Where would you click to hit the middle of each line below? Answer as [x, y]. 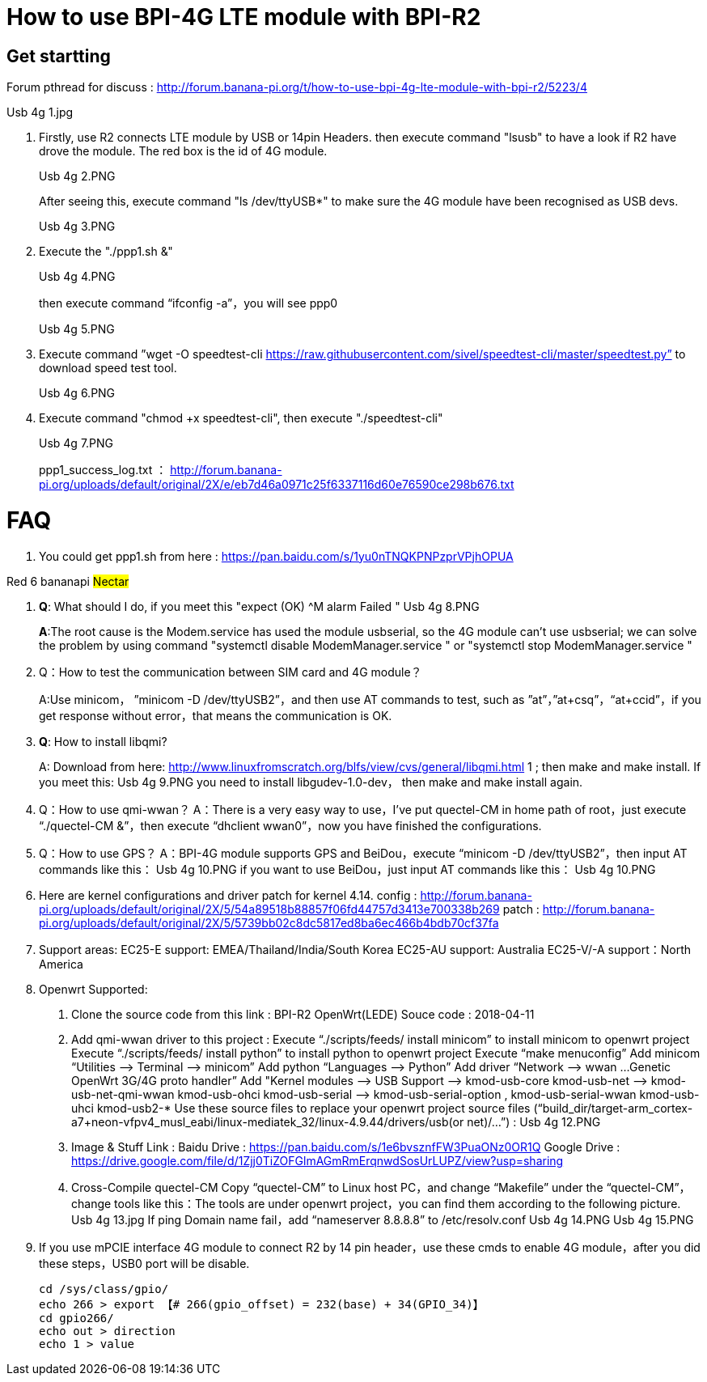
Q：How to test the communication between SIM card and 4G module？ [231, 672]
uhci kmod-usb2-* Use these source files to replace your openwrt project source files [301, 1108]
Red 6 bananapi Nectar [68, 581]
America [61, 964]
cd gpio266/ [76, 1318]
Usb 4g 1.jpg [40, 112]
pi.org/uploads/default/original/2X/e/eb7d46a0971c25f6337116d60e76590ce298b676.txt [277, 485]
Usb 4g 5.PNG [77, 329]
